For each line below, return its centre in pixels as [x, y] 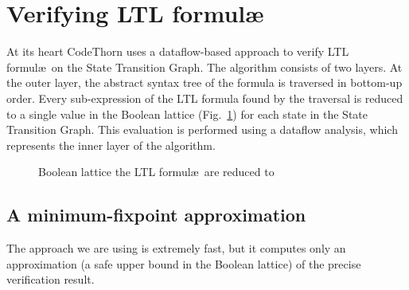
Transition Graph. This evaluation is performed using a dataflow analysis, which [202, 129]
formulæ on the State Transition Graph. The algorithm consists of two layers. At [204, 67]
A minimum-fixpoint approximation [156, 215]
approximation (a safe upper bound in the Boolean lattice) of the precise [184, 263]
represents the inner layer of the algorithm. [111, 145]
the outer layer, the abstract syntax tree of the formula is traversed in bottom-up [204, 82]
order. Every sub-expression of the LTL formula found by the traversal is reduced [205, 98]
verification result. [51, 279]
